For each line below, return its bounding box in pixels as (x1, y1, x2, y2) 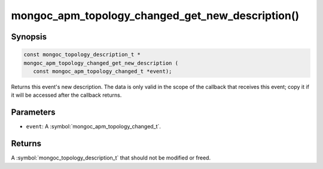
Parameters (11, 107, 56, 118)
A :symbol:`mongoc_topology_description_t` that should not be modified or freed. (11, 154, 211, 161)
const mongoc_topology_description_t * (23, 51, 141, 58)
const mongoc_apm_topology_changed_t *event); (33, 67, 172, 75)
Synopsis (11, 32, 47, 42)
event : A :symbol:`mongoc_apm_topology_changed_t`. (26, 123, 161, 130)
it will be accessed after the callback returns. (11, 91, 122, 99)
